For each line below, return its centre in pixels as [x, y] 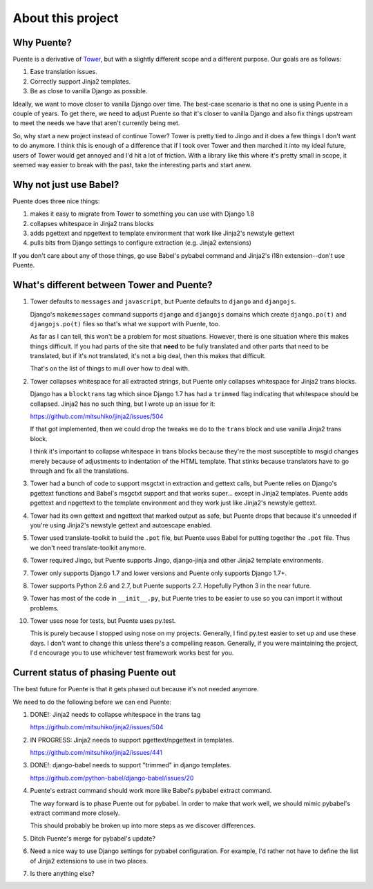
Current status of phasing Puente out [94, 673]
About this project [66, 18]
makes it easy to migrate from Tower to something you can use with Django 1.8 [142, 214]
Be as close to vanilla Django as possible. [89, 91]
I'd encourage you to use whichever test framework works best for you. [132, 653]
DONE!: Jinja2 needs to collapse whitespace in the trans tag [115, 714]
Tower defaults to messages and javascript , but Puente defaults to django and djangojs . [163, 301]
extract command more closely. [75, 813]
